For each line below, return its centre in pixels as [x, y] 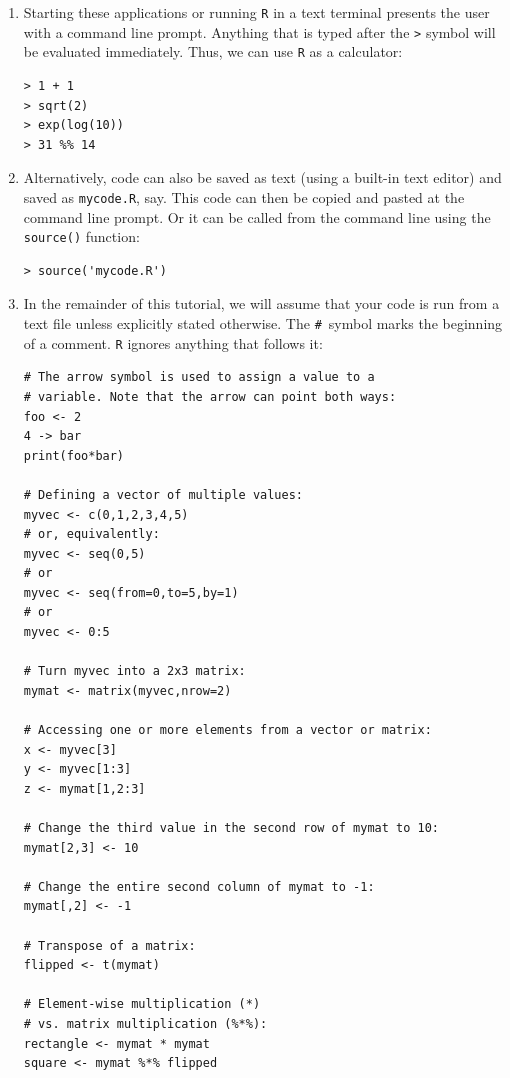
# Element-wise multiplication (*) [142, 1004]
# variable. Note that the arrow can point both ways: [210, 396]
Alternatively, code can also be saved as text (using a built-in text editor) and [262, 177]
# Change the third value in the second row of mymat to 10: [231, 828]
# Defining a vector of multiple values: [163, 494]
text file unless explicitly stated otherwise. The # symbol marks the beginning [263, 323]
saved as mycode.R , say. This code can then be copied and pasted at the [244, 196]
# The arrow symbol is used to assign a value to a [199, 377]
